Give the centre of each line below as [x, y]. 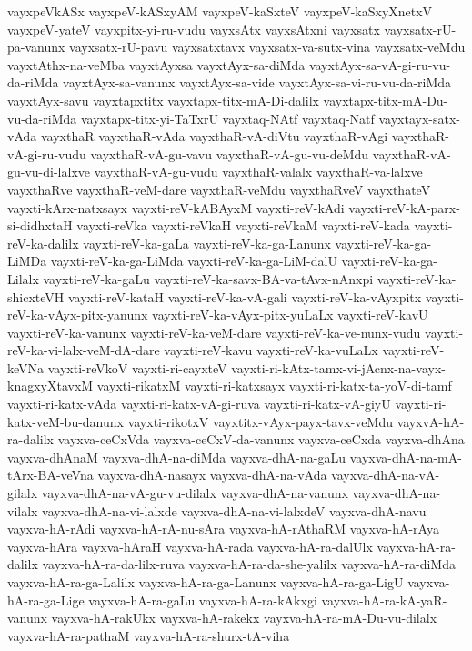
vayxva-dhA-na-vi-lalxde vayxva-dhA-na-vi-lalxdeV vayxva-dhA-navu [234, 510]
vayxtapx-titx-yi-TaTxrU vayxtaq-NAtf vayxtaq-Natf [227, 118]
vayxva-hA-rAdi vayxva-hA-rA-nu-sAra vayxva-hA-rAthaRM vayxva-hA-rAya [223, 529]
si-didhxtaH [40, 225]
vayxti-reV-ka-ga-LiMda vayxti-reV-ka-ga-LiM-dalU [194, 261]
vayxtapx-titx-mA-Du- [386, 100]
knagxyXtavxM [50, 386]
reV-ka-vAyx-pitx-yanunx [78, 315]
